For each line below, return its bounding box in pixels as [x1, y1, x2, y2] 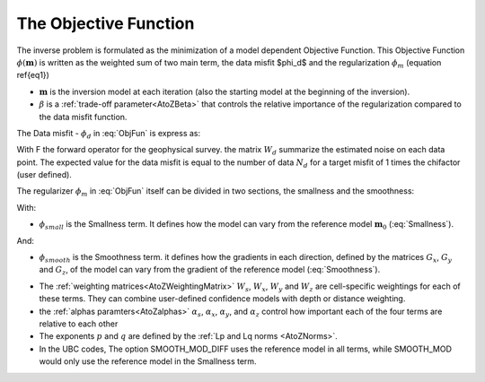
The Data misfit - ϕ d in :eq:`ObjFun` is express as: [16, 127, 201, 141]
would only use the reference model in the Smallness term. [39, 356, 257, 367]
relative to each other [39, 318, 119, 329]
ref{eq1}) [16, 70, 49, 81]
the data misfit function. [39, 111, 128, 122]
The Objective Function [16, 13, 195, 33]
